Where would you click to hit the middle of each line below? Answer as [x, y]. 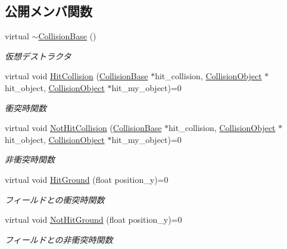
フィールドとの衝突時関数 [55, 199]
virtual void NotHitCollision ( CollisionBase [83, 128]
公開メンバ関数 [49, 11]
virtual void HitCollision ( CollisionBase [77, 76]
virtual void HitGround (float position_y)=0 [87, 179]
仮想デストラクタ [38, 56]
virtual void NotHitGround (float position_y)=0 [93, 220]
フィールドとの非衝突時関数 [59, 239]
